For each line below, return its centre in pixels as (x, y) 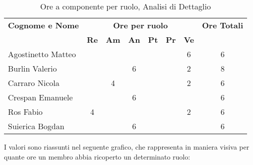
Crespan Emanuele (40, 97)
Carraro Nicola (34, 83)
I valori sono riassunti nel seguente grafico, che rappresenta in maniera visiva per (127, 147)
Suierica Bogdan (36, 126)
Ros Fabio (25, 112)
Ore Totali (223, 25)
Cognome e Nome (43, 25)
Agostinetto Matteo (42, 54)
